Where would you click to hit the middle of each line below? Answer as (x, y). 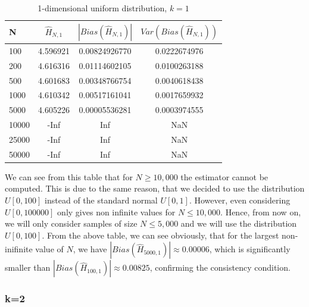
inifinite (19, 249)
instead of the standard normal (101, 200)
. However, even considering (240, 200)
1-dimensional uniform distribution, (102, 8)
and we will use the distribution (239, 223)
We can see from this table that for (69, 176)
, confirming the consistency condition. (220, 267)
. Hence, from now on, (261, 212)
